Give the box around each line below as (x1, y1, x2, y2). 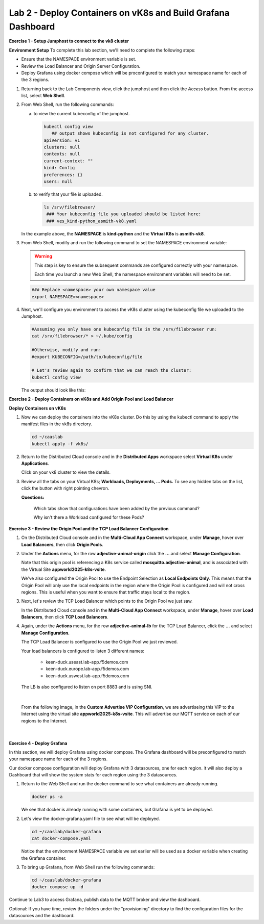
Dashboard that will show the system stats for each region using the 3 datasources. (9, 772, 177, 778)
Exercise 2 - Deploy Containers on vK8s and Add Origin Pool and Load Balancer (9, 396, 174, 402)
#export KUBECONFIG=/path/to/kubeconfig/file (31, 354, 143, 359)
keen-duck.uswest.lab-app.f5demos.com (45, 672, 130, 679)
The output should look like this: (21, 387, 86, 393)
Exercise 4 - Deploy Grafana (9, 740, 67, 746)
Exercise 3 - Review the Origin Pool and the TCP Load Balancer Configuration (9, 525, 169, 532)
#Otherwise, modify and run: (31, 347, 102, 353)
